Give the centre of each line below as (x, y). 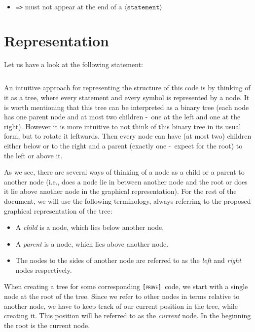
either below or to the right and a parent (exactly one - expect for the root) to (123, 145)
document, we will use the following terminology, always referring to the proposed (127, 201)
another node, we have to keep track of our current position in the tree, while (121, 306)
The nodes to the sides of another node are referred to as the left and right (128, 260)
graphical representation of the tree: (58, 210)
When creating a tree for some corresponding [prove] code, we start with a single (126, 286)
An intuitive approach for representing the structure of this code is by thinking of (127, 88)
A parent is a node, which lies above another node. (92, 243)
